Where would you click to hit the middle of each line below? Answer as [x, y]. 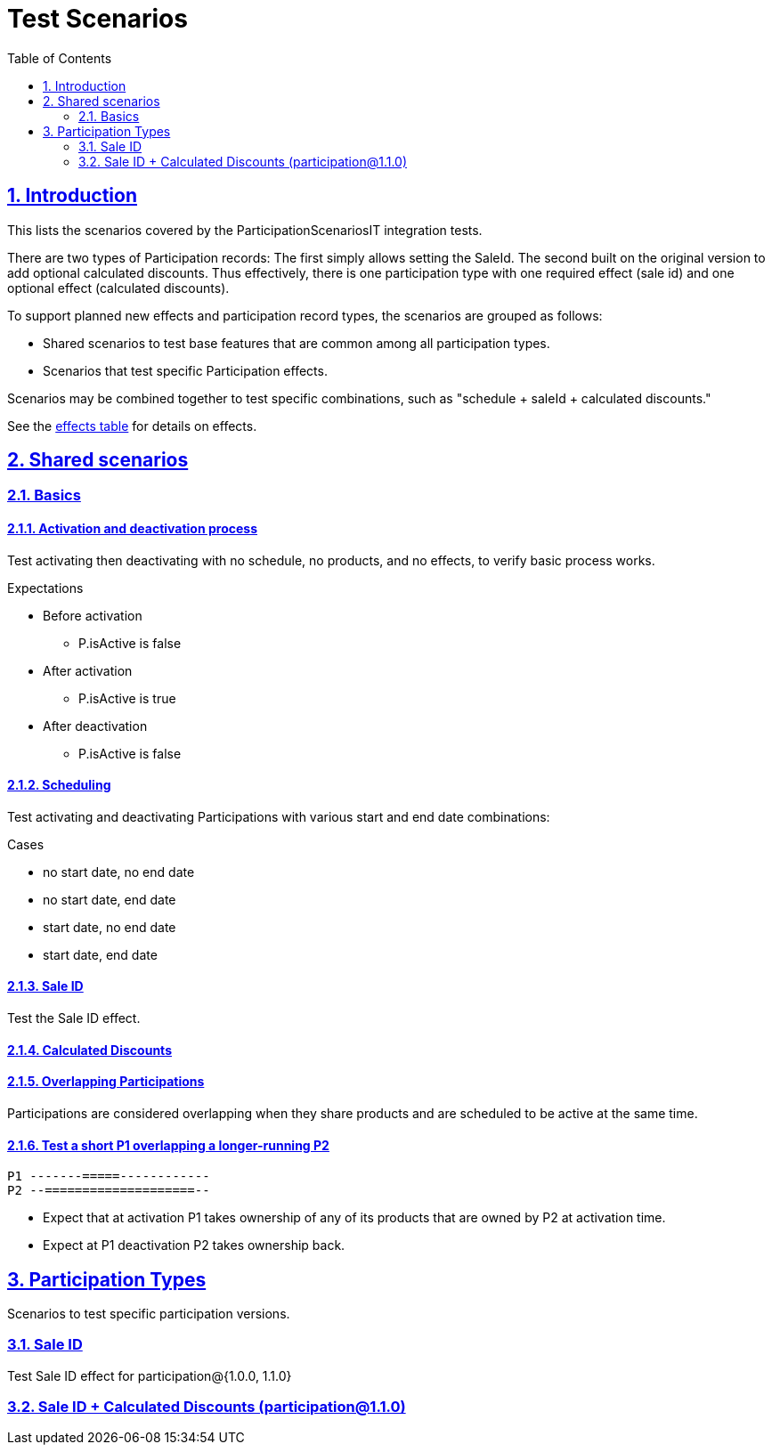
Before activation [93, 615]
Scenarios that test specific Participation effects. [185, 370]
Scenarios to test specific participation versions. [149, 1313]
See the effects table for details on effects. [132, 426]
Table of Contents [60, 58]
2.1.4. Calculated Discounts [89, 1050]
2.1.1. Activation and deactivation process [133, 529]
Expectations [45, 588]
